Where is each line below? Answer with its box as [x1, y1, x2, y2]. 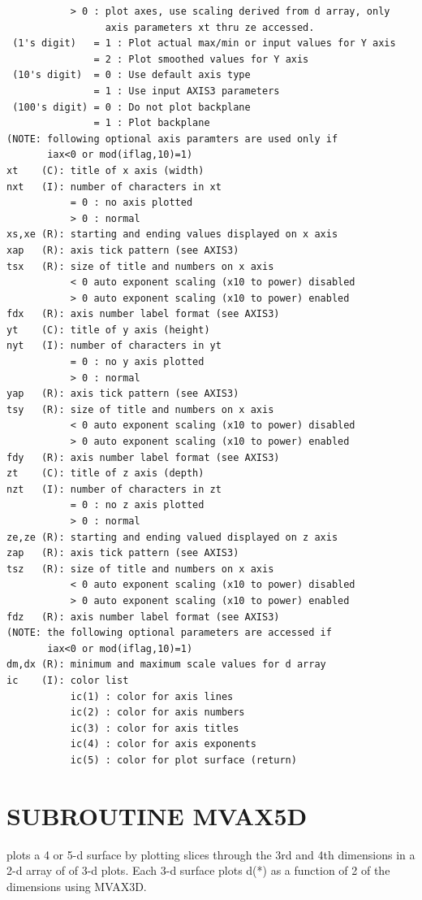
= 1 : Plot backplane [93, 117, 210, 129]
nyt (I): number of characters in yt [6, 340, 222, 352]
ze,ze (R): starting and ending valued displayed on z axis [6, 531, 338, 543]
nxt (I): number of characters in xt [6, 180, 222, 193]
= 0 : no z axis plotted [70, 499, 205, 511]
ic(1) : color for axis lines [70, 690, 234, 702]
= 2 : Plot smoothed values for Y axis [93, 53, 309, 65]
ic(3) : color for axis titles [70, 722, 239, 734]
